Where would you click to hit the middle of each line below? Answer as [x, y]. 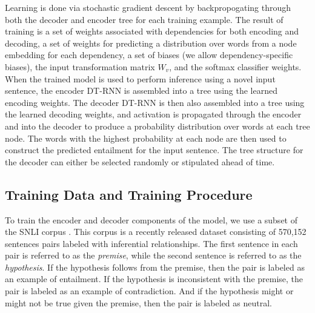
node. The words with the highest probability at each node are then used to [146, 138]
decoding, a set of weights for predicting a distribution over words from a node [151, 43]
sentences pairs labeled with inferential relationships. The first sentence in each [151, 243]
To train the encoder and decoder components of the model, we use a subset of [151, 219]
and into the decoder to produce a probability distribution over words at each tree [157, 126]
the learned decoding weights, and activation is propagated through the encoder [153, 114]
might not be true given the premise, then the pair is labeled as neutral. [138, 302]
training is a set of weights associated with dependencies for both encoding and [152, 31]
